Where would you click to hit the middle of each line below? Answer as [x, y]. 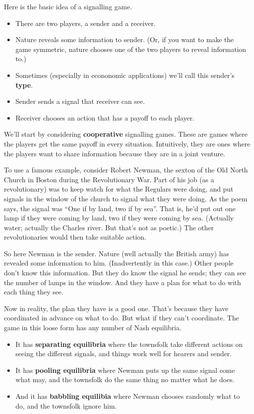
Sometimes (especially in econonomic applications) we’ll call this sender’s [125, 75]
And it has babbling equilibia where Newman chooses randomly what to [128, 396]
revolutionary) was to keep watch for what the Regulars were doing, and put [119, 189]
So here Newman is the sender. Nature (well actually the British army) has [116, 253]
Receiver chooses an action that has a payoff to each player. [105, 117]
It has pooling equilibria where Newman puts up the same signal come [125, 370]
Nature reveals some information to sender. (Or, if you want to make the [125, 39]
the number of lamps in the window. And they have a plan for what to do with [123, 282]
